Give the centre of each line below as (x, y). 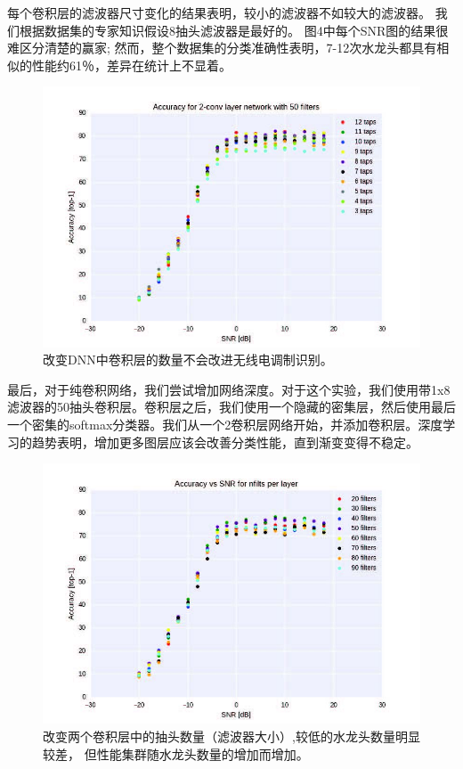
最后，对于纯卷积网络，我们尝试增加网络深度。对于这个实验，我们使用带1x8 (229, 389)
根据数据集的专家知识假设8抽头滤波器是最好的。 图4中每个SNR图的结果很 (234, 30)
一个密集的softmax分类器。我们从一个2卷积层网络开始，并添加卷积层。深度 (225, 424)
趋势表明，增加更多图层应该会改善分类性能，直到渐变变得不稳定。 (225, 442)
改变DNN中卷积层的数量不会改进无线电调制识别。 (188, 360)
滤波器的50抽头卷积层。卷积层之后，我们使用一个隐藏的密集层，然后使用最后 (231, 407)
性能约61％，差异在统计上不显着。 (131, 65)
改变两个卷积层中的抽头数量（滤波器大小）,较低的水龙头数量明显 (231, 736)
